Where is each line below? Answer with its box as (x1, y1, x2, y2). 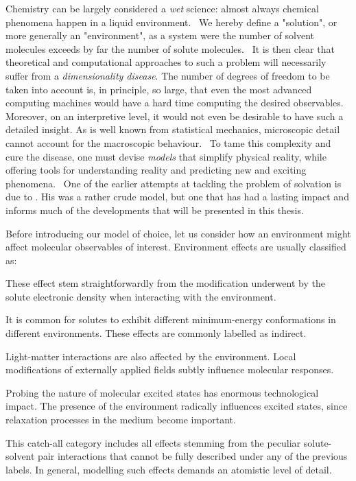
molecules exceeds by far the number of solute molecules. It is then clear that (5, 41, 335, 56)
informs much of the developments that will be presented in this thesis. (5, 202, 304, 217)
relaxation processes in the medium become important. (5, 412, 236, 427)
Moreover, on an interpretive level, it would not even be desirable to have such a (5, 108, 344, 123)
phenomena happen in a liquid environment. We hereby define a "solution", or (5, 14, 337, 29)
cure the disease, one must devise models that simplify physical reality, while (5, 149, 327, 163)
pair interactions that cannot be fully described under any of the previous (38, 449, 348, 463)
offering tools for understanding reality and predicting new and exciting (5, 163, 307, 177)
